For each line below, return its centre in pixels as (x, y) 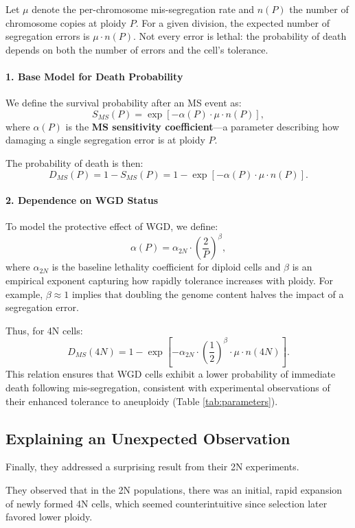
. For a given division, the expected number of (232, 22)
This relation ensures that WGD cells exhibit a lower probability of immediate (171, 374)
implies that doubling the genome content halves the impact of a (208, 294)
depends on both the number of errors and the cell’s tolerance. (137, 49)
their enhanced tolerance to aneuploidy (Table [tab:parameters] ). (142, 401)
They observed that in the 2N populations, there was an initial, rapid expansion (174, 489)
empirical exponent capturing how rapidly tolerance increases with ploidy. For (170, 280)
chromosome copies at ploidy (66, 22)
